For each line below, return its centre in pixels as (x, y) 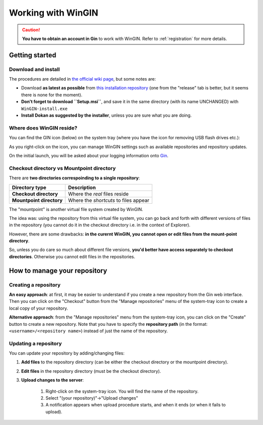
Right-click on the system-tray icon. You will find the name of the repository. (122, 391)
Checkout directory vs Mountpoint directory (63, 168)
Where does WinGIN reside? (43, 128)
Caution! (31, 30)
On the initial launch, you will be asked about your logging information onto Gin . (89, 155)
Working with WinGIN (54, 13)
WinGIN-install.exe (44, 108)
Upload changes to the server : (52, 380)
